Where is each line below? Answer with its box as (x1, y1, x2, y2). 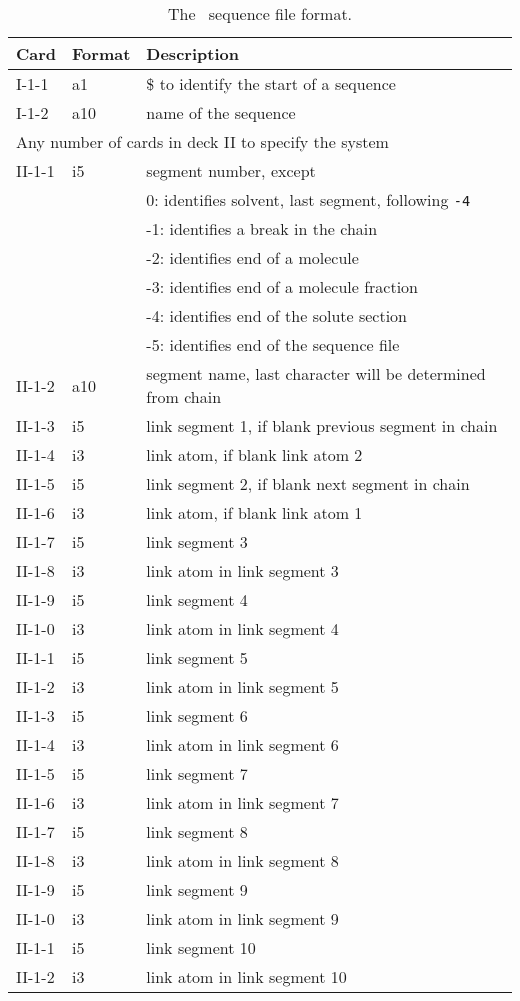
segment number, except (146, 159, 316, 182)
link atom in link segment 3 (146, 559, 339, 582)
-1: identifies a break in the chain (146, 217, 378, 240)
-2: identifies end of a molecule (146, 246, 359, 269)
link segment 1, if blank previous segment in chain (146, 414, 498, 437)
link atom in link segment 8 (146, 849, 339, 872)
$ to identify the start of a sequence (146, 72, 396, 95)
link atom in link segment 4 (146, 617, 339, 640)
